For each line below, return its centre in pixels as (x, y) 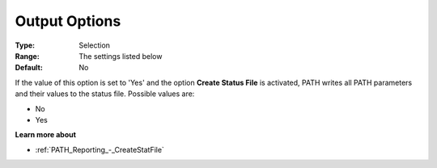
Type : (25, 45)
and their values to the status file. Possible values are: (105, 94)
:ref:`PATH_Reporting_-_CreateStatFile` (100, 149)
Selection (95, 45)
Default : (29, 68)
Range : (27, 56)
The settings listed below (121, 56)
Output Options (68, 21)
